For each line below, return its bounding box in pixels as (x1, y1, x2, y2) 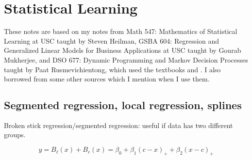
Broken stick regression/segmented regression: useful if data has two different (4, 120, 233, 130)
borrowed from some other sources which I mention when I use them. (4, 74, 210, 84)
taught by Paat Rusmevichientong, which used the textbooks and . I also (4, 64, 221, 74)
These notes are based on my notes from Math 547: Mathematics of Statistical (4, 26, 237, 36)
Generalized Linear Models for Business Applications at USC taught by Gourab (4, 45, 241, 55)
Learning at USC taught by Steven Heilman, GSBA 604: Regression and (4, 35, 219, 46)
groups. (4, 129, 26, 140)
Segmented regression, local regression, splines (4, 97, 242, 112)
